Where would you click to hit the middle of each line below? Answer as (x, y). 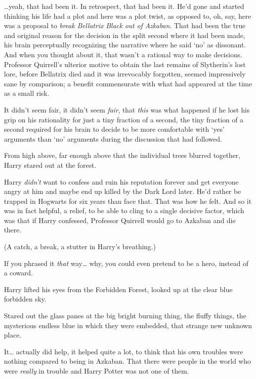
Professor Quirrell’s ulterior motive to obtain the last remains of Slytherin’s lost (125, 64)
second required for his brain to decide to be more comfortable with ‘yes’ (114, 129)
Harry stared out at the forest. (50, 165)
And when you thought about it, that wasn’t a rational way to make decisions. (123, 54)
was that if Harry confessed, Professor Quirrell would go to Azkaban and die (120, 220)
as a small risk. (27, 93)
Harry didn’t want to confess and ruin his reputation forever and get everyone (121, 181)
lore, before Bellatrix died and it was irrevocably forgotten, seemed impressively (125, 74)
